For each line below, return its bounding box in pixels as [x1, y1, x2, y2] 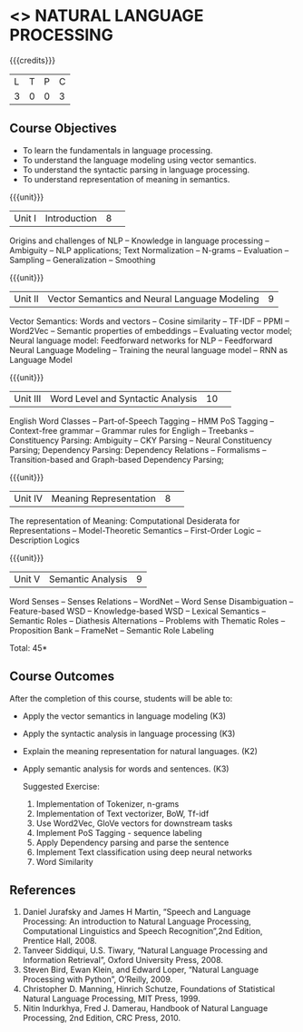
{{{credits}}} [9, 54, 56, 65]
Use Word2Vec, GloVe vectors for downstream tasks [35, 818, 233, 829]
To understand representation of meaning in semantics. [22, 173, 230, 184]
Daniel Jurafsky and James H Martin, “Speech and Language [22, 907, 251, 918]
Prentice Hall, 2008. [22, 936, 97, 947]
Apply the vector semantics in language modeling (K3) [22, 710, 227, 722]
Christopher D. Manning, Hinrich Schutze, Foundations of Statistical [22, 984, 275, 995]
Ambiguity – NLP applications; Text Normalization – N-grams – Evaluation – [9, 244, 289, 255]
